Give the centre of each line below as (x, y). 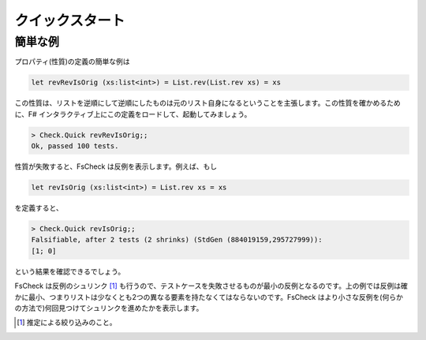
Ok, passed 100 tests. (75, 146)
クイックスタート (70, 21)
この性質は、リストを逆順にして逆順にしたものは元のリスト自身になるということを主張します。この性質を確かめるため (208, 103)
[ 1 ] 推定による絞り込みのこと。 (67, 323)
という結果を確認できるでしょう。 (70, 271)
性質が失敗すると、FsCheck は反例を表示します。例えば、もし (116, 166)
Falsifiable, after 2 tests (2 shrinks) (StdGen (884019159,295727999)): (177, 240)
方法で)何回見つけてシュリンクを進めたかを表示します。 (112, 308)
